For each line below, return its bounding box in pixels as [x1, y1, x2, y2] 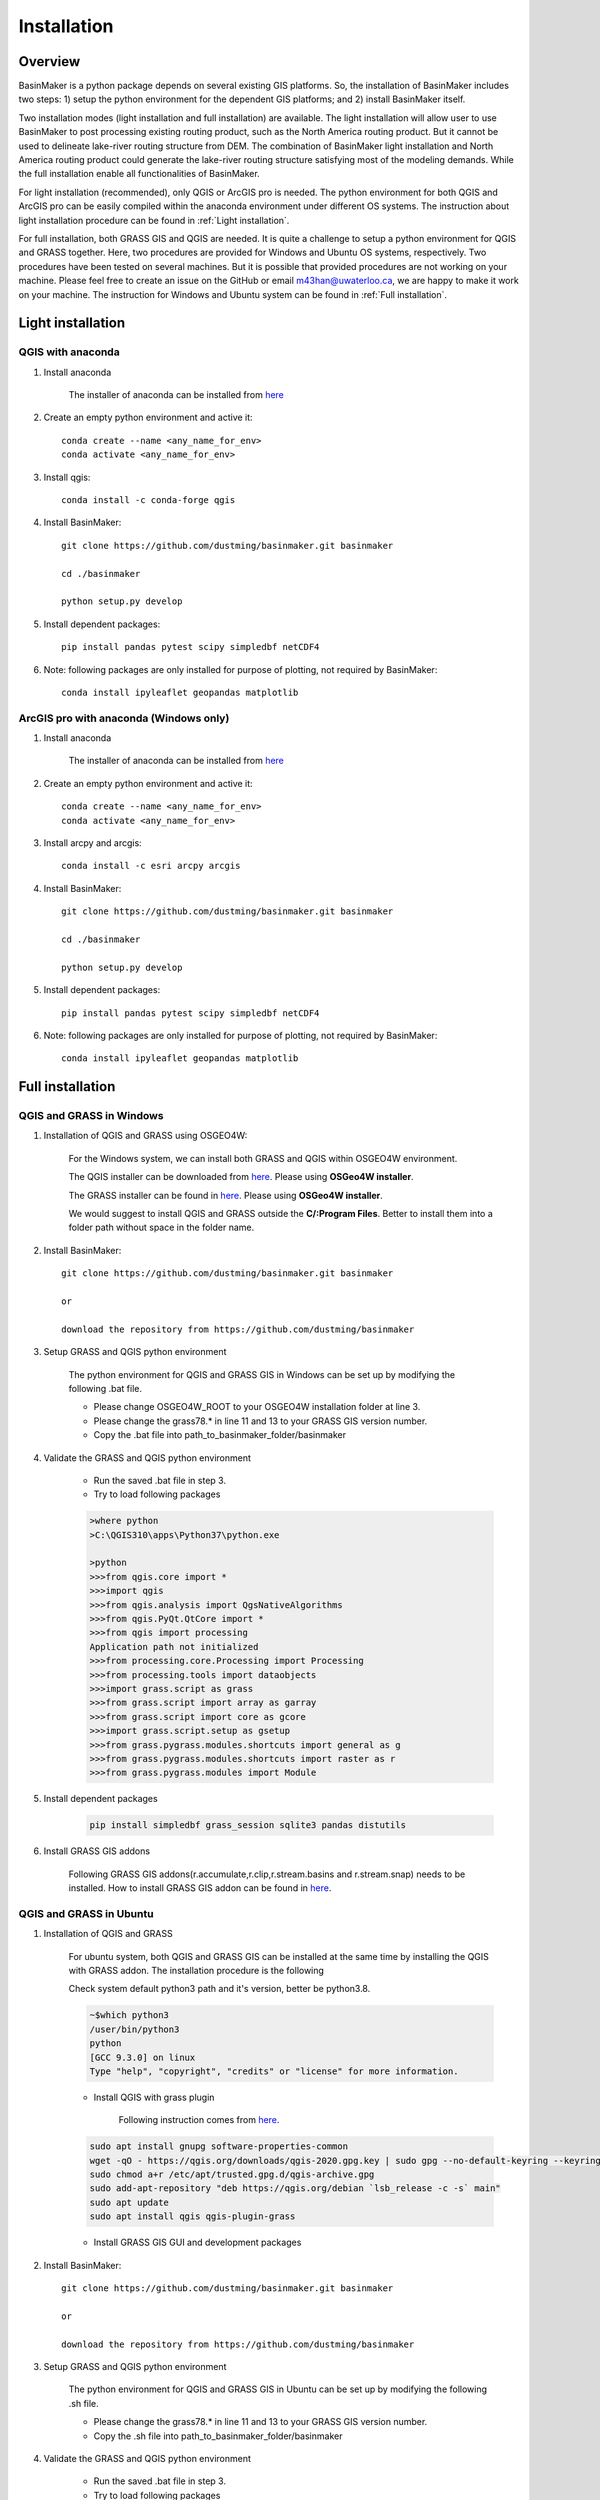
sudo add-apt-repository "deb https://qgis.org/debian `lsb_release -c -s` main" [89, 2183, 502, 2194]
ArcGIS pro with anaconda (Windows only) [18, 711, 230, 725]
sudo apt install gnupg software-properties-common [89, 2141, 349, 2152]
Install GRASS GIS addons [43, 1845, 150, 1857]
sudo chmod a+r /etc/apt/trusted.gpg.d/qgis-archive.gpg [89, 2169, 375, 2180]
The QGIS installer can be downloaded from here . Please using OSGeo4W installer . [68, 1171, 414, 1183]
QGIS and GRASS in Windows [18, 1109, 164, 1123]
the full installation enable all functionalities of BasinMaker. [18, 168, 260, 180]
